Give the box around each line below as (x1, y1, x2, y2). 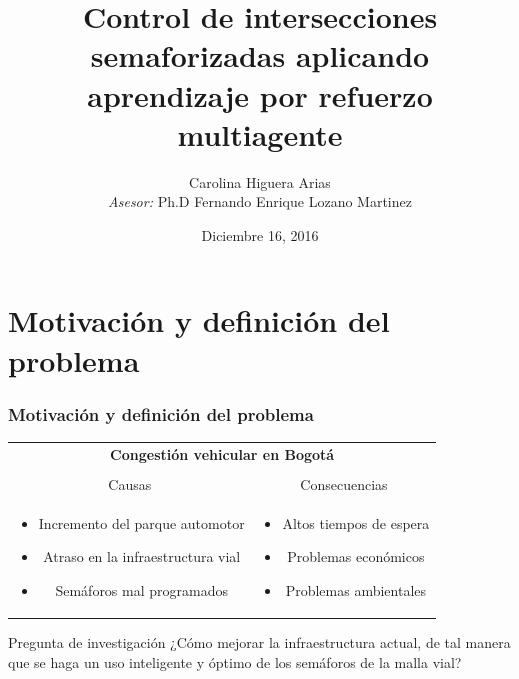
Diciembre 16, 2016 (201, 224, 319, 245)
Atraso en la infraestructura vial (43, 546, 241, 567)
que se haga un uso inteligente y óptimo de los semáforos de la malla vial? (8, 651, 462, 672)
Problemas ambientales (285, 579, 427, 600)
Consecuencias (300, 473, 388, 494)
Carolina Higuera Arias (189, 171, 331, 192)
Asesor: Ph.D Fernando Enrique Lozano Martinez (108, 191, 412, 212)
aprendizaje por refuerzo (87, 74, 433, 115)
